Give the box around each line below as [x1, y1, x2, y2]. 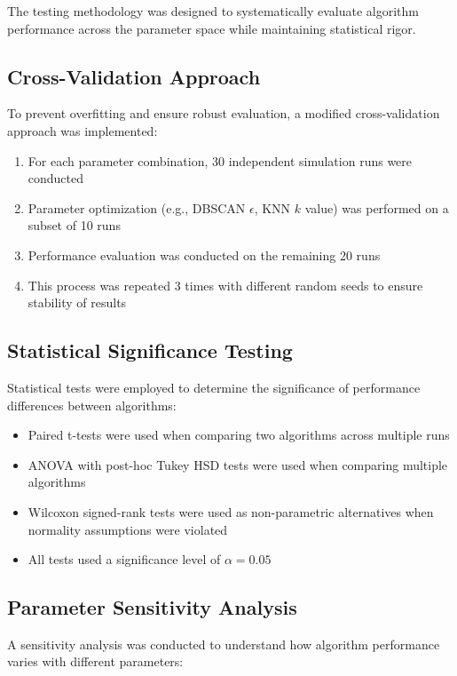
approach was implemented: [7, 121, 158, 139]
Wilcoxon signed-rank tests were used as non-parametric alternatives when [28, 502, 434, 521]
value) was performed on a [304, 198, 449, 217]
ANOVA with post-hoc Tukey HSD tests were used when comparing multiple [28, 455, 448, 473]
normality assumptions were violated [28, 520, 228, 538]
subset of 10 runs [28, 216, 121, 235]
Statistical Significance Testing [7, 337, 293, 364]
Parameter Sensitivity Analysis [7, 593, 297, 621]
